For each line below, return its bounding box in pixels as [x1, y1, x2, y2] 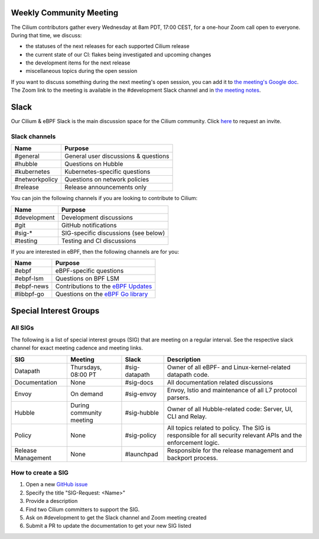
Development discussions [61, 213, 133, 221]
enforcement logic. [167, 438, 220, 447]
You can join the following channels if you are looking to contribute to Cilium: [11, 195, 198, 202]
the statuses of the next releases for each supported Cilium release [25, 43, 190, 50]
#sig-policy [125, 431, 157, 439]
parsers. [167, 393, 190, 402]
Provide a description [25, 498, 78, 505]
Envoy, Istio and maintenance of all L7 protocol [167, 386, 297, 394]
